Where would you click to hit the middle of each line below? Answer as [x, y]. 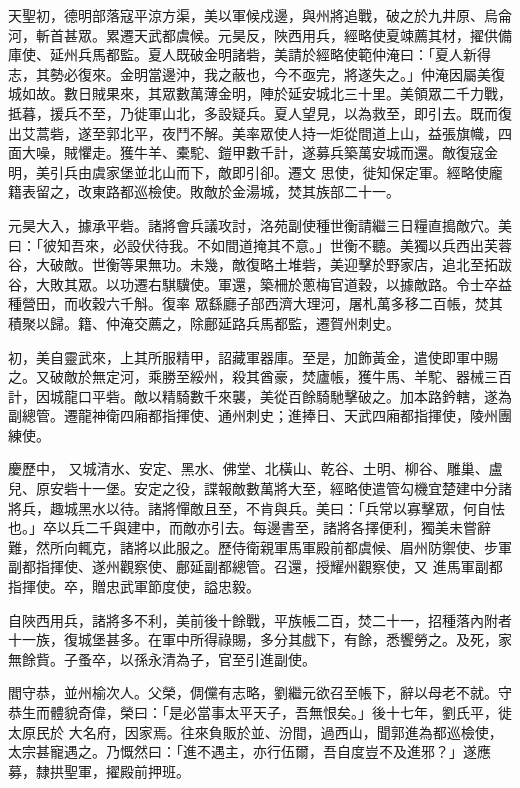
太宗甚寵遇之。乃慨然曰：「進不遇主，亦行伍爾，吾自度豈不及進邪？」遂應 [249, 751]
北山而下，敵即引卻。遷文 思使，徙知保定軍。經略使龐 [325, 171]
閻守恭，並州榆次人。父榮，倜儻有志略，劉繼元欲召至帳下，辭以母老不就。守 [260, 692]
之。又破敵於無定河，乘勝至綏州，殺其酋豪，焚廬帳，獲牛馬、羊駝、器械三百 [260, 376]
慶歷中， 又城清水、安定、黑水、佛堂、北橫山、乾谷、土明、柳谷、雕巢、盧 [255, 468]
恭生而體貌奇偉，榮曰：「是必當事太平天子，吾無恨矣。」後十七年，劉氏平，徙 [260, 712]
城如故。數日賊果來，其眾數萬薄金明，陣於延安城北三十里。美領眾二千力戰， [260, 93]
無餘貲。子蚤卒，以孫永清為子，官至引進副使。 [162, 658]
